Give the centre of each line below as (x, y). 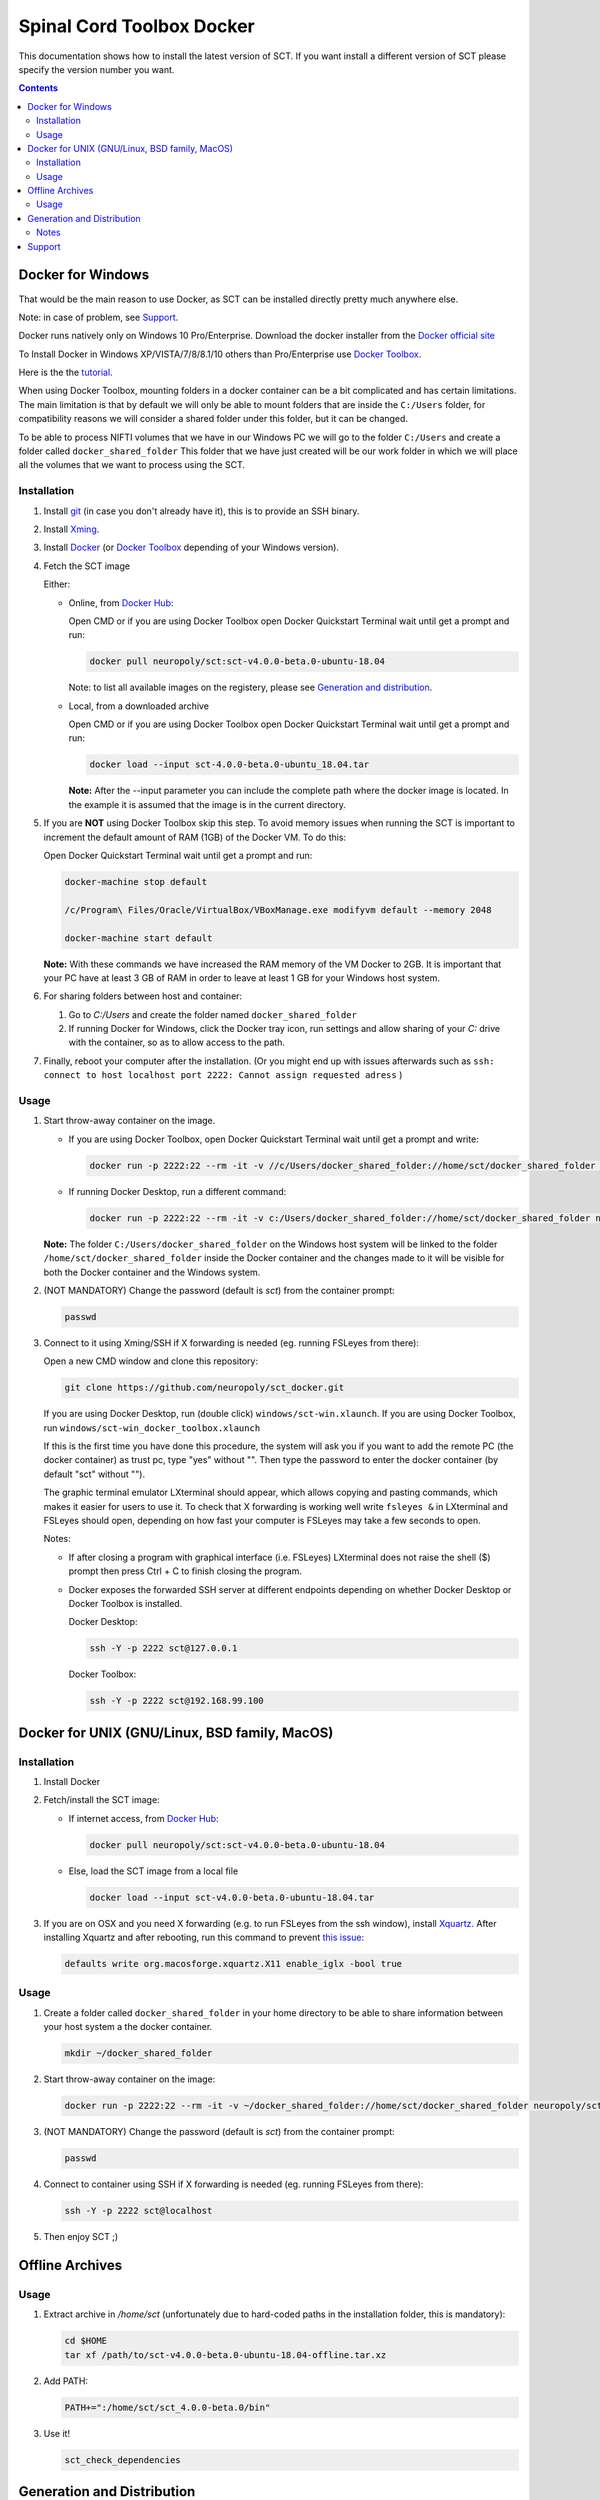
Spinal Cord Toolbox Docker (136, 26)
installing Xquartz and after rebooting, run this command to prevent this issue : (204, 1937)
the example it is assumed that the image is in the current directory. (207, 804)
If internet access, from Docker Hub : (143, 1818)
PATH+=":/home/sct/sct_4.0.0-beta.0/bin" (167, 2407)
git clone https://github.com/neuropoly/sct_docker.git (204, 1388)
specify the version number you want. (96, 69)
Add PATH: (66, 2381)
